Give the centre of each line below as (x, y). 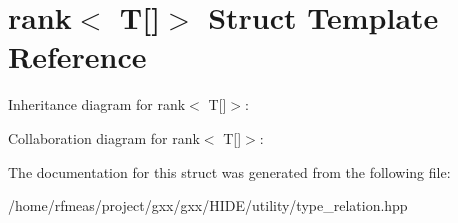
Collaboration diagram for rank (104, 137)
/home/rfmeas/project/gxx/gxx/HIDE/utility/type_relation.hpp (208, 205)
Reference (77, 56)
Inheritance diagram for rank (97, 104)
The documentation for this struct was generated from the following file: (229, 171)
